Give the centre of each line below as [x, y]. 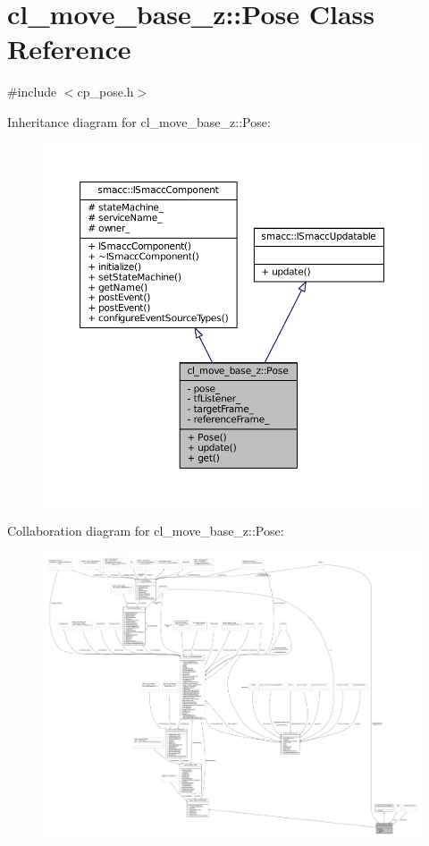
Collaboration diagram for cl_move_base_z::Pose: [146, 531]
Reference [69, 49]
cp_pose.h [105, 92]
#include [32, 92]
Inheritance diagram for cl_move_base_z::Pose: [139, 121]
